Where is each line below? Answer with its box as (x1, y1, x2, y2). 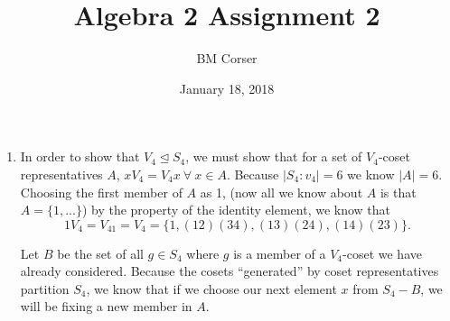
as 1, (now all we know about (200, 182, 363, 201)
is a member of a (233, 243, 326, 262)
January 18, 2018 (179, 78, 275, 97)
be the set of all (57, 243, 144, 262)
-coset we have (342, 243, 422, 262)
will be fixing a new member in (20, 297, 192, 316)
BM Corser (196, 49, 258, 68)
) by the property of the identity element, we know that (81, 200, 391, 219)
